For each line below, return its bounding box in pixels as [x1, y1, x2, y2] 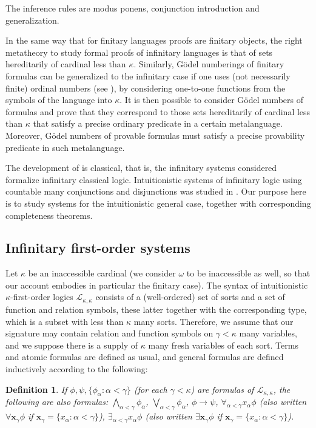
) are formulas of [190, 383, 254, 395]
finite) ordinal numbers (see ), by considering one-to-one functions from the [5, 81, 286, 94]
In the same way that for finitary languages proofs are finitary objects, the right [5, 34, 303, 47]
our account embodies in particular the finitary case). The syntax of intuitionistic [5, 278, 308, 291]
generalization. [5, 13, 59, 26]
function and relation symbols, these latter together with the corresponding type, [5, 303, 307, 315]
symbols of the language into [5, 93, 112, 106]
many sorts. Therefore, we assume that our [133, 315, 294, 327]
